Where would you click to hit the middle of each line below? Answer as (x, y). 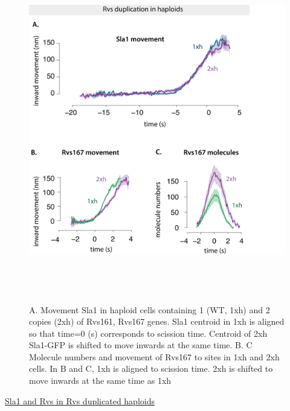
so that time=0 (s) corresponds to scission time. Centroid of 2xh (148, 333)
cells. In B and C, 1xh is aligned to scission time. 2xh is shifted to (151, 368)
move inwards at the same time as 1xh (100, 381)
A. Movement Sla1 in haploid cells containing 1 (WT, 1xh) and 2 (150, 309)
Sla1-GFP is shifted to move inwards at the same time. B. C (141, 345)
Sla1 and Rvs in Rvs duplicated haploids (80, 400)
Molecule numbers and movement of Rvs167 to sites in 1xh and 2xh (154, 356)
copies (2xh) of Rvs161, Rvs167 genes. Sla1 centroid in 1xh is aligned (157, 321)
